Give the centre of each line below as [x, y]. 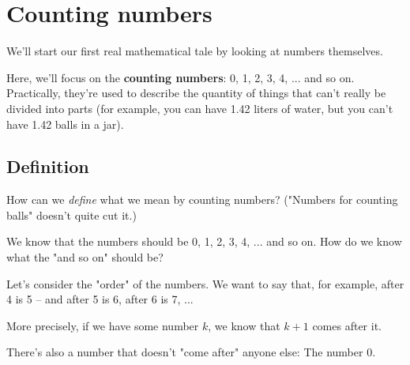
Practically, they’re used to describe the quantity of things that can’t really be [196, 93]
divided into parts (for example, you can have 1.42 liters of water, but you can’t [200, 108]
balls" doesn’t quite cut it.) [71, 214]
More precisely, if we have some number [103, 325]
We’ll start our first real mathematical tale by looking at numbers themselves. [195, 51]
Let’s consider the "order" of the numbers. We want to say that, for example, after [205, 283]
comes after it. [347, 325]
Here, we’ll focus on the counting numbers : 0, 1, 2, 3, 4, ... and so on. [181, 77]
